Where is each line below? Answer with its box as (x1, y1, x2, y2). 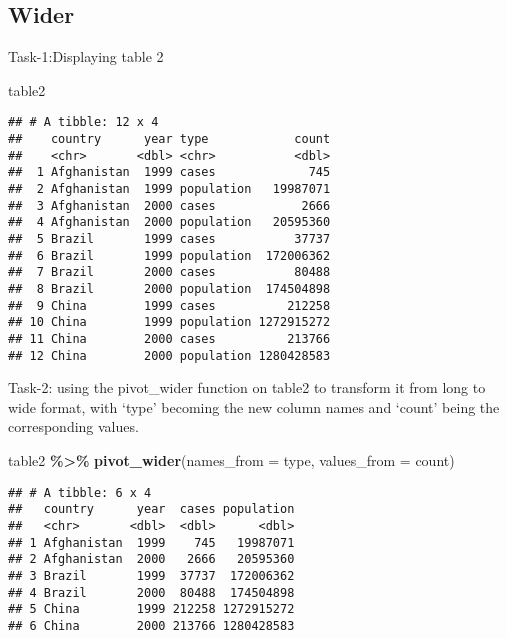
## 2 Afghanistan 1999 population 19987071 (8, 182, 331, 197)
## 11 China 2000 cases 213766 (8, 331, 331, 346)
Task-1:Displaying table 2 (8, 46, 164, 67)
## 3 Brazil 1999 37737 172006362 (8, 568, 295, 583)
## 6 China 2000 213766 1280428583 (8, 618, 295, 633)
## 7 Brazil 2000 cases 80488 (8, 265, 331, 280)
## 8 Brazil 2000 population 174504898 (8, 281, 331, 296)
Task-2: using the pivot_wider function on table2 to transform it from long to (8, 377, 486, 398)
